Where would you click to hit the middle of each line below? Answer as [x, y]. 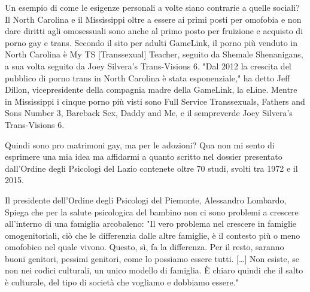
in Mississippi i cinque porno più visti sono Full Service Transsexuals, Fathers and [155, 101]
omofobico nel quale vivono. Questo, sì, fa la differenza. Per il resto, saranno [145, 247]
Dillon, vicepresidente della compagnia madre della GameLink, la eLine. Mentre [151, 89]
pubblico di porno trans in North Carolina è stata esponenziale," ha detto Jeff [148, 77]
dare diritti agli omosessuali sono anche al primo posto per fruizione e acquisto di [154, 31]
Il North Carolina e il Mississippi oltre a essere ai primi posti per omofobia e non [153, 19]
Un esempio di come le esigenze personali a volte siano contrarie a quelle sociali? [152, 7]
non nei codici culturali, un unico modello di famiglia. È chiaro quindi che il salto [154, 270]
